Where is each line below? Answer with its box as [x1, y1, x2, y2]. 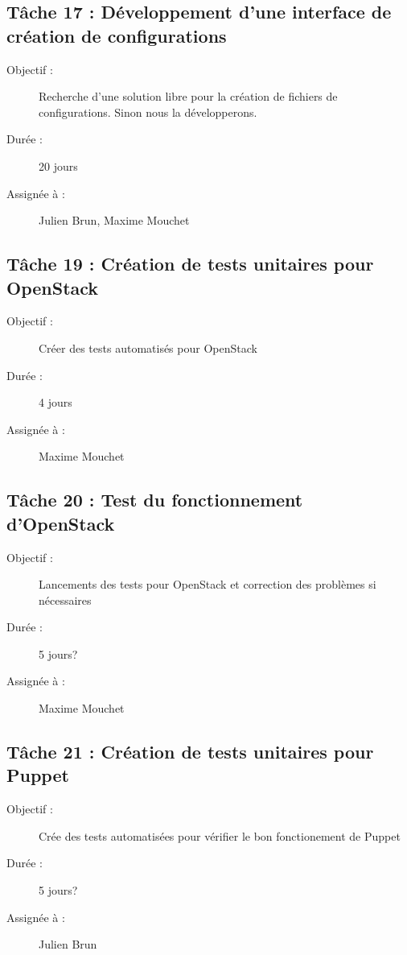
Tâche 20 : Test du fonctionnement [6, 487, 303, 512]
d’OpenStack [6, 511, 115, 535]
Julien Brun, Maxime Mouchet [39, 212, 190, 229]
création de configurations [6, 23, 227, 48]
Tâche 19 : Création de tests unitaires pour [6, 251, 374, 276]
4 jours [39, 394, 72, 411]
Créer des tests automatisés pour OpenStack [39, 339, 257, 356]
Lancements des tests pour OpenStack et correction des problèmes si [39, 576, 376, 593]
